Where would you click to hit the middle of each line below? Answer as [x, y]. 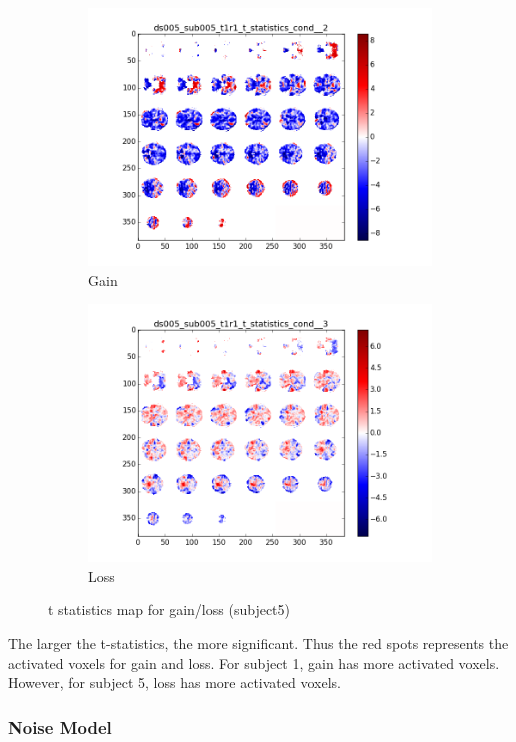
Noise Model [60, 726]
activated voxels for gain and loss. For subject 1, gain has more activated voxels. [254, 662]
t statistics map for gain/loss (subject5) [169, 609]
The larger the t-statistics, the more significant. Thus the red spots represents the [258, 642]
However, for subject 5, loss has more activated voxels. [174, 682]
